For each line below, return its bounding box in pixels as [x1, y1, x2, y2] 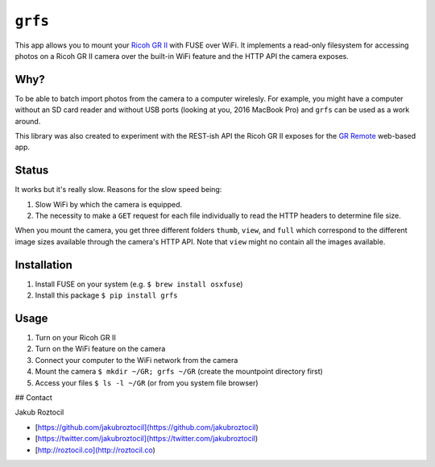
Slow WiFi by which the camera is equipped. [35, 199, 183, 209]
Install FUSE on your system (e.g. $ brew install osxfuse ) [35, 279, 243, 289]
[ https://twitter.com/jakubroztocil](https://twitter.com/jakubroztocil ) [35, 434, 259, 444]
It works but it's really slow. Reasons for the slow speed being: [14, 185, 222, 194]
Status [14, 164, 49, 177]
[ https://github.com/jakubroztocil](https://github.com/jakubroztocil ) [35, 422, 259, 432]
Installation [14, 258, 72, 272]
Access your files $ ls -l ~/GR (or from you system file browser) [35, 377, 259, 387]
